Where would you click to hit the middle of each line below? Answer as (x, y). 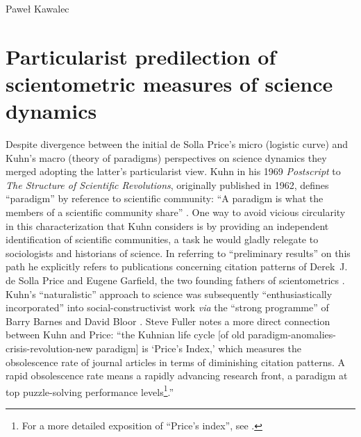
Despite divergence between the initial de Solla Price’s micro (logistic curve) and (177, 144)
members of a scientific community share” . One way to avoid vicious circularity (176, 212)
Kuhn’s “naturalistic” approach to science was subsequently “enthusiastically (169, 294)
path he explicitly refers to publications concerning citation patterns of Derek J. (177, 266)
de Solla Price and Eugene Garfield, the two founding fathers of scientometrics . (175, 280)
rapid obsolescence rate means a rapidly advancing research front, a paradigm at (177, 376)
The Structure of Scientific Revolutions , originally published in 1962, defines (167, 184)
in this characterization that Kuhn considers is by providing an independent (167, 225)
